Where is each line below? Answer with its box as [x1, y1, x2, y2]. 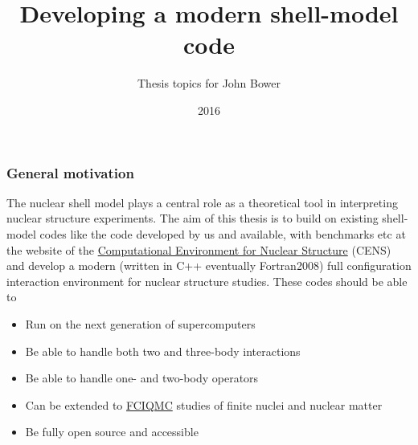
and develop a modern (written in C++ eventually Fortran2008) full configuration [6, 257, 412, 274]
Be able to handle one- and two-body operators [25, 369, 259, 386]
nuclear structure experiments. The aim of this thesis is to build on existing [6, 210, 379, 227]
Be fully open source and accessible [25, 423, 199, 440]
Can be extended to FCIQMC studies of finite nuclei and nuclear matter [25, 396, 383, 413]
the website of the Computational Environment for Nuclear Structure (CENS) [6, 241, 391, 258]
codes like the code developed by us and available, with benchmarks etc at [39, 225, 406, 242]
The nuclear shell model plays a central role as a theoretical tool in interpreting [6, 194, 398, 210]
